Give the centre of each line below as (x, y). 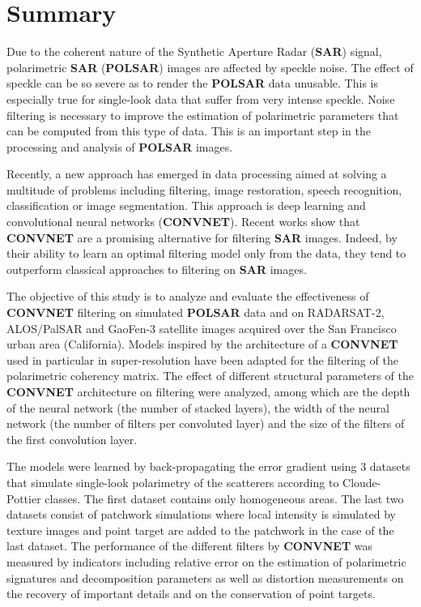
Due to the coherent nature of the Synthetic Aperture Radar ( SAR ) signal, (194, 51)
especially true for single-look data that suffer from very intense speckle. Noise (201, 98)
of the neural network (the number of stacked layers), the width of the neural (198, 407)
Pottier (24, 498)
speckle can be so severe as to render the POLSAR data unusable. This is (192, 83)
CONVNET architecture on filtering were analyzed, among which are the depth (208, 391)
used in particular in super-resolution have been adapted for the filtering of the (202, 359)
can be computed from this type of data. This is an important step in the (189, 131)
